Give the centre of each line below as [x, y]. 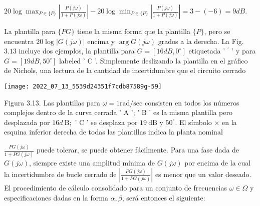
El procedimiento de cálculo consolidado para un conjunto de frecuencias [115, 188]
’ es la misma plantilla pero [191, 112]
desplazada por [27, 122]
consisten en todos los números [192, 102]
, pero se [217, 31]
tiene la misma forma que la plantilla [134, 31]
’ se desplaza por [112, 122]
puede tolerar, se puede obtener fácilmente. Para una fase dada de [138, 150]
